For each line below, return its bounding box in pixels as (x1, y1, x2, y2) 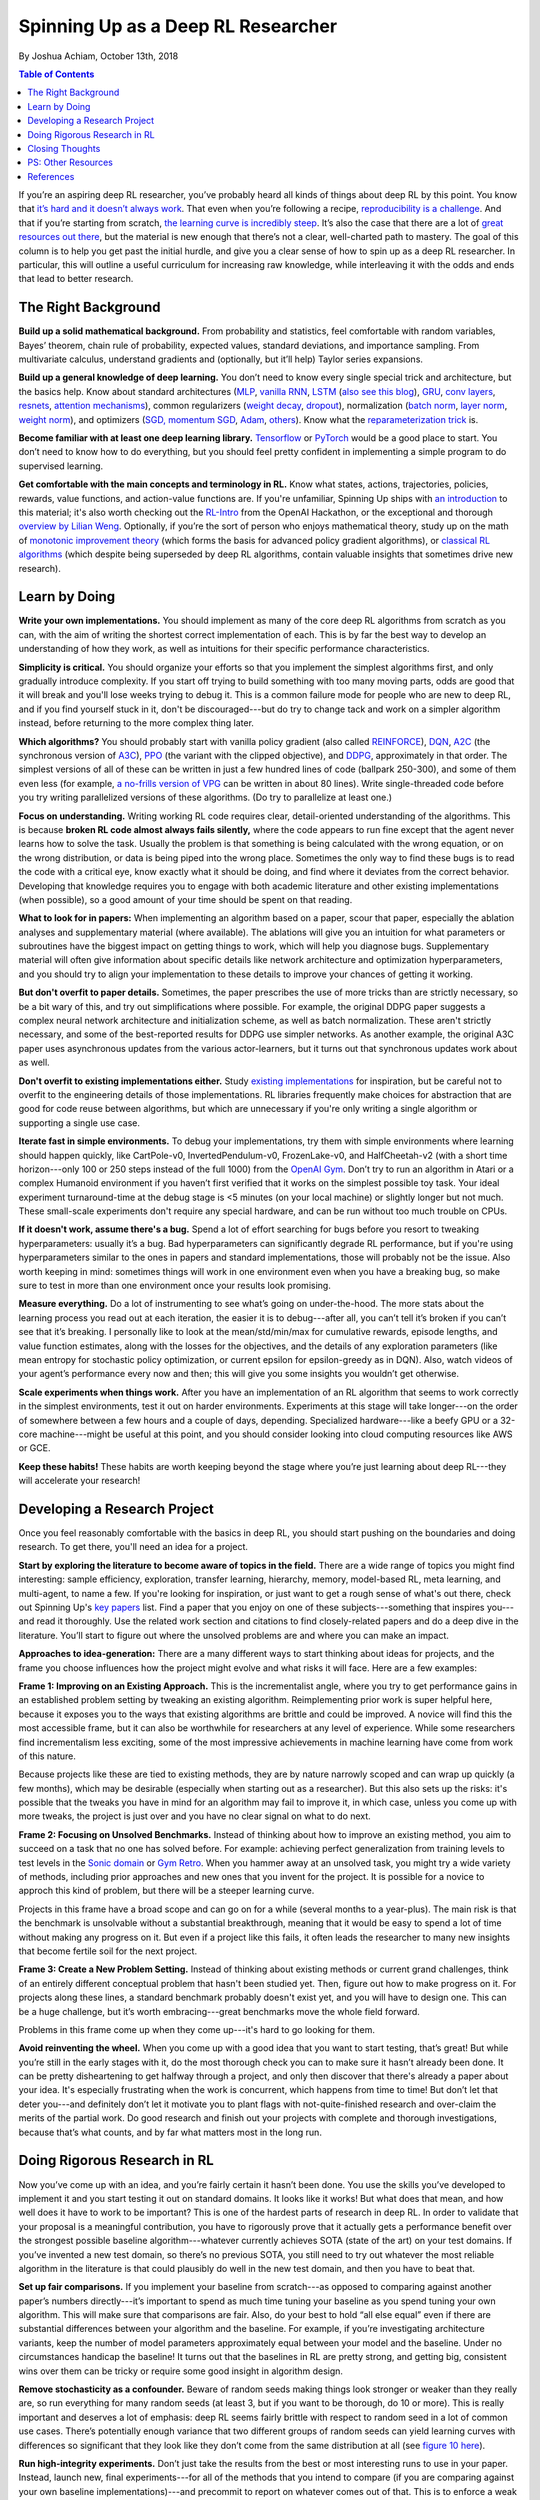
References (27, 170, 75, 182)
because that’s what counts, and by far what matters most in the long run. (18, 2126, 322, 2138)
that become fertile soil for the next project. (18, 1945, 198, 1957)
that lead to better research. (18, 273, 134, 285)
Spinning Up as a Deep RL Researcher (18, 15, 338, 37)
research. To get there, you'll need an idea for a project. (18, 1541, 249, 1553)
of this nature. (18, 1750, 77, 1762)
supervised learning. (18, 460, 104, 472)
